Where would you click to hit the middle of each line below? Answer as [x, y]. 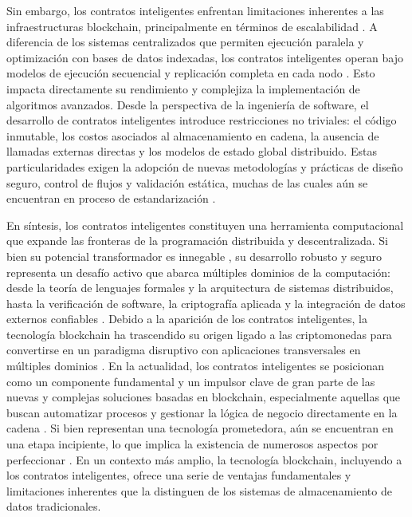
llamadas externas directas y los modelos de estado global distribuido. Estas [192, 151]
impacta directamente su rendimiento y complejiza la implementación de [183, 88]
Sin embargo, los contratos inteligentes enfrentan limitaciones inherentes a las [195, 10]
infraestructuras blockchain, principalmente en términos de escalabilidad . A [192, 26]
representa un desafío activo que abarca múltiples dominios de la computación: [198, 272]
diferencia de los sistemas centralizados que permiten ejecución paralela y [185, 42]
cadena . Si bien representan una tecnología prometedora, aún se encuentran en [200, 428]
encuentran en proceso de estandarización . [111, 198]
